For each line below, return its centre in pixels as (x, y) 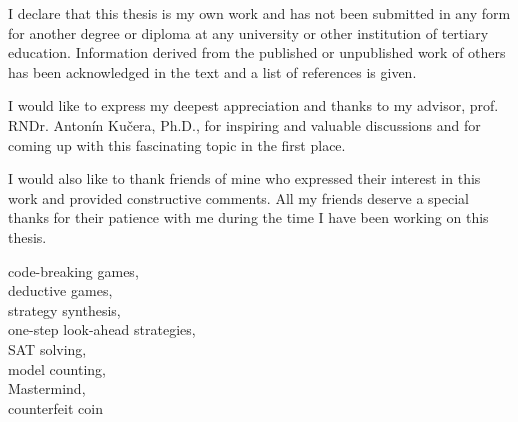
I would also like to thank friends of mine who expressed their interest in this (244, 178)
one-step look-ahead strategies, (102, 329)
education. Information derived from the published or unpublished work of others (257, 52)
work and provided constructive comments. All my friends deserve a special (238, 197)
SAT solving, (47, 348)
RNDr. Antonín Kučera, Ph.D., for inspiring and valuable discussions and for (244, 124)
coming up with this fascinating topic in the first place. (177, 144)
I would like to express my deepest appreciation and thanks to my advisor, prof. (253, 105)
